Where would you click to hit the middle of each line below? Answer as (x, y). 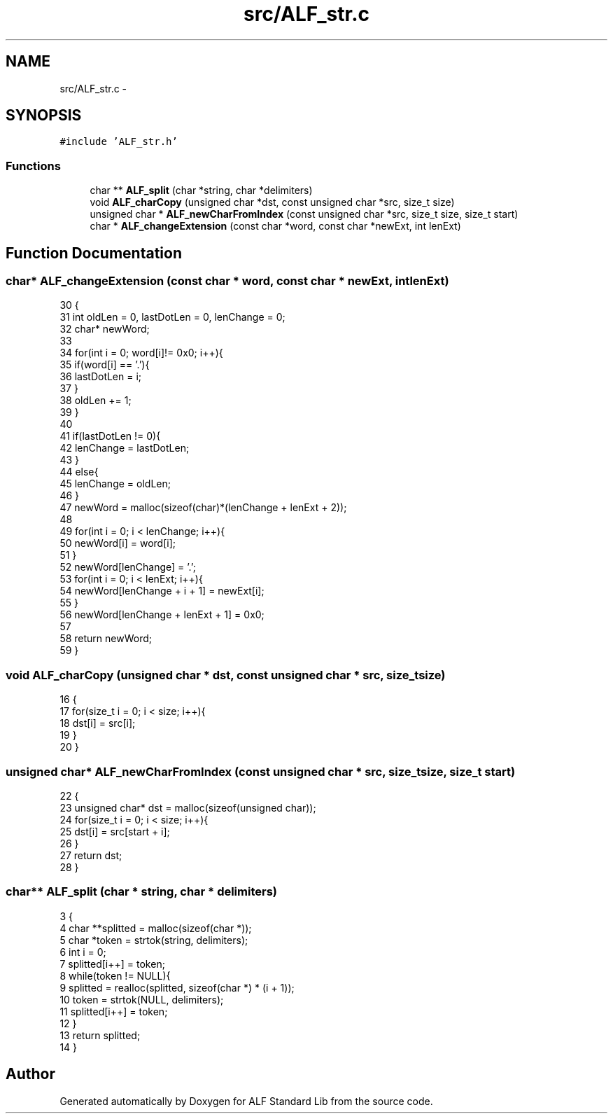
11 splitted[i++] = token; (114, 1011)
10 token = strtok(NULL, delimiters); (142, 999)
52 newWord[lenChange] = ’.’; (128, 567)
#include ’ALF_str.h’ (119, 142)
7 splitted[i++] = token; (112, 964)
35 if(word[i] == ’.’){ (105, 365)
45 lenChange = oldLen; (115, 484)
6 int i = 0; (83, 952)
